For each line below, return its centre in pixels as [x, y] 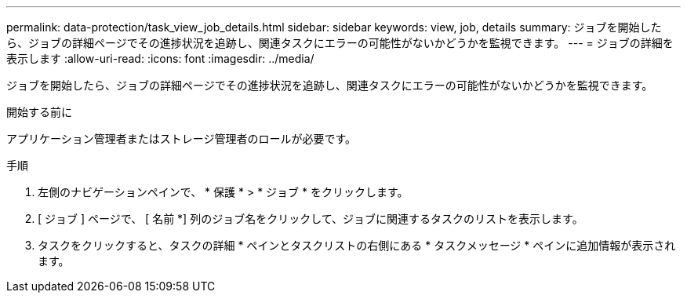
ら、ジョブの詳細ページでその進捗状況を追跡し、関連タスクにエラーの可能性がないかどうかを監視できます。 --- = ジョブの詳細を [340, 43]
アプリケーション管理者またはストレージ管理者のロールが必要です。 [182, 139]
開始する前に [39, 112]
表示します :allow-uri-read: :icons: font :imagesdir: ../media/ [160, 58]
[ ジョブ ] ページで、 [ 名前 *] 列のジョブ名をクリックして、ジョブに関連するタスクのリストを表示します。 [311, 219]
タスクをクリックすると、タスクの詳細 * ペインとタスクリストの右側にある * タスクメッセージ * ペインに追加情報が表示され [357, 245]
